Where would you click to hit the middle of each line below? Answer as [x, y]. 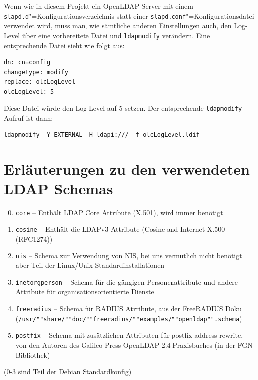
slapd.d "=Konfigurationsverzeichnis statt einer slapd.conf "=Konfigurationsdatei [129, 16]
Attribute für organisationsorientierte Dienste [85, 292]
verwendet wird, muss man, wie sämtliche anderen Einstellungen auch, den [118, 26]
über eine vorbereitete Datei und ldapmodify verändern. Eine [116, 35]
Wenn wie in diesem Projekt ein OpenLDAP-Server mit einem [99, 6]
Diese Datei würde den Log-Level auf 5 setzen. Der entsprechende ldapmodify [123, 108]
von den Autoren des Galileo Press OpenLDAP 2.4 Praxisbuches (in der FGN [134, 345]
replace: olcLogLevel [40, 82]
